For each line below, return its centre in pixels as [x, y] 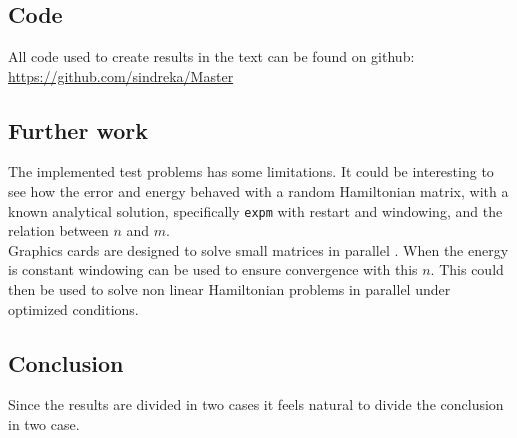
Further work [78, 129]
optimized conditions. [73, 308]
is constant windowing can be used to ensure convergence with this [213, 269]
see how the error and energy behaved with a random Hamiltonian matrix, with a [258, 190]
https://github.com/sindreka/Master [121, 75]
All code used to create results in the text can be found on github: [211, 56]
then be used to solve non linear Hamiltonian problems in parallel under [229, 289]
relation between [58, 230]
